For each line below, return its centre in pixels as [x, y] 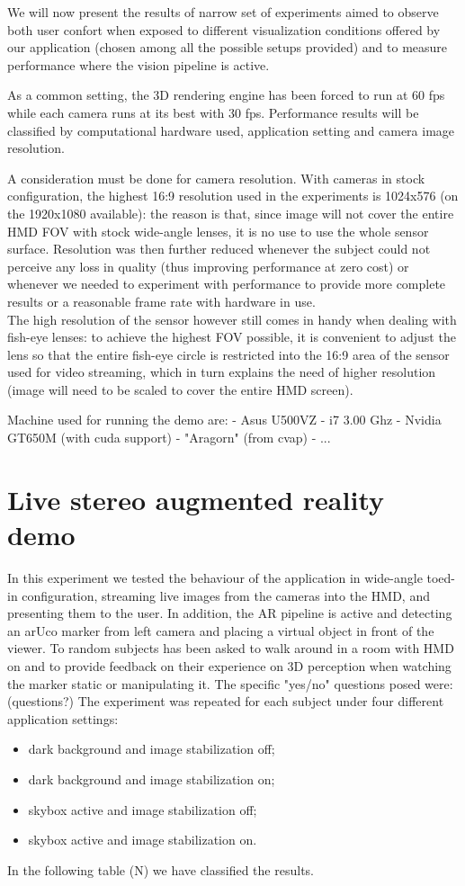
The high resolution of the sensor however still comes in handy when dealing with [232, 319]
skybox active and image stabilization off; [143, 809]
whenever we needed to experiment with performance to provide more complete [227, 284]
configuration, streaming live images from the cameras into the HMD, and [226, 595]
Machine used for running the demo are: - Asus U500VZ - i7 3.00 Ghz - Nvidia [224, 420]
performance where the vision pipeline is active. [139, 64]
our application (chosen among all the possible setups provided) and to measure [228, 47]
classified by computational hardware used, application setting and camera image [231, 130]
